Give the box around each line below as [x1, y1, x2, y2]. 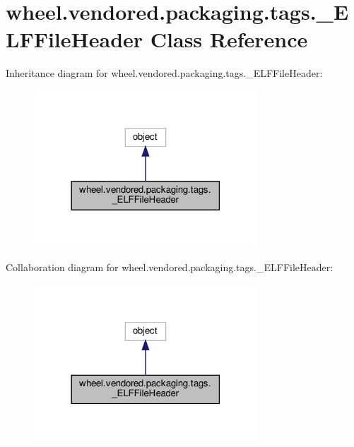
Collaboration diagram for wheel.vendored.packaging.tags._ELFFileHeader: [6, 260, 334, 275]
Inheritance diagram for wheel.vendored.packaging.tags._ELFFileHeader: [6, 66, 323, 81]
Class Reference [150, 25, 308, 54]
